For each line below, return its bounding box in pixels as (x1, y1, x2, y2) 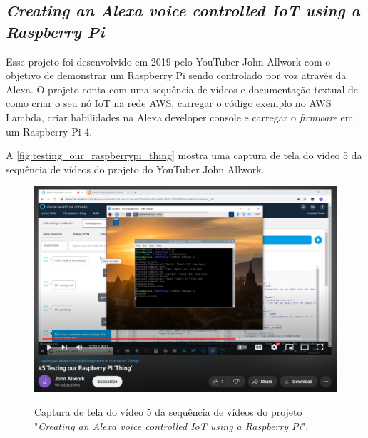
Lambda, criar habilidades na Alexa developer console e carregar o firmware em (6, 109, 354, 124)
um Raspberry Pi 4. (6, 123, 93, 138)
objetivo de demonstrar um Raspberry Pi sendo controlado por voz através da (6, 68, 347, 83)
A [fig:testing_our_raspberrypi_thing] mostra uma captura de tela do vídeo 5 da (6, 148, 362, 163)
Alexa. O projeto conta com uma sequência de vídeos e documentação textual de (6, 81, 359, 96)
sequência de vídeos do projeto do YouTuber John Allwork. (6, 161, 265, 176)
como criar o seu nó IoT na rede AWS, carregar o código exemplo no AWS (6, 96, 332, 111)
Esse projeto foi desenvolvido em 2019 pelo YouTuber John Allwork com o (6, 54, 331, 68)
